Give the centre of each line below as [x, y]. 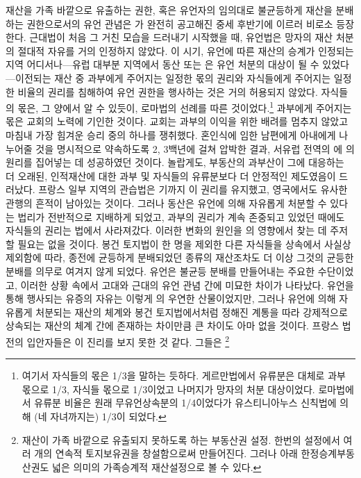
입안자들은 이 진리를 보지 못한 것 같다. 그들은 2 [128, 340]
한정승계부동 [328, 453]
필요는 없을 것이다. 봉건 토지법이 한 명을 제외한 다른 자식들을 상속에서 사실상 [184, 244]
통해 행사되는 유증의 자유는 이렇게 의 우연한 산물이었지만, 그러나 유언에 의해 [171, 298]
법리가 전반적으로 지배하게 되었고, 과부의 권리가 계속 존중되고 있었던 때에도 [181, 216]
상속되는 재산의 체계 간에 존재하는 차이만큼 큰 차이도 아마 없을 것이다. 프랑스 [173, 325]
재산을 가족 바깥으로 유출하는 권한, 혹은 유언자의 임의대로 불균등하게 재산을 [169, 10]
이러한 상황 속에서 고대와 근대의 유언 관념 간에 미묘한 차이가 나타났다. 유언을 [187, 285]
